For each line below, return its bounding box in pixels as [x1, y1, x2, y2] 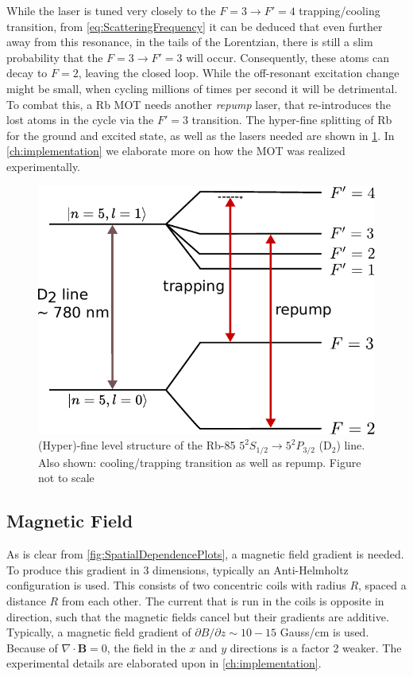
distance [6, 593, 46, 609]
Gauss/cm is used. [280, 624, 369, 640]
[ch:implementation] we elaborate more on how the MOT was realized [6, 142, 345, 159]
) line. [336, 437, 365, 453]
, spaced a [358, 577, 407, 593]
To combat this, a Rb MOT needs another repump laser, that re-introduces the [6, 95, 391, 112]
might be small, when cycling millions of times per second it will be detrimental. [6, 80, 398, 96]
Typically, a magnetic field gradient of [6, 624, 191, 640]
